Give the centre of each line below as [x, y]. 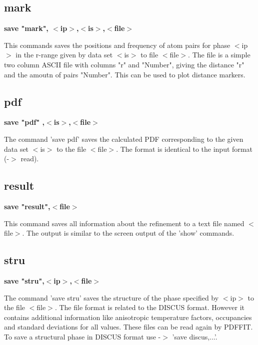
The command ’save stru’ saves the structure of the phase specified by [111, 297]
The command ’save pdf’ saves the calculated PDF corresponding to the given [124, 139]
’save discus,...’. [195, 336]
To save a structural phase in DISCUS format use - [82, 336]
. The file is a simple [219, 55]
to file [149, 55]
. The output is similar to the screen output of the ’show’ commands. [128, 233]
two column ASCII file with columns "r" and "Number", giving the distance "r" [124, 64]
